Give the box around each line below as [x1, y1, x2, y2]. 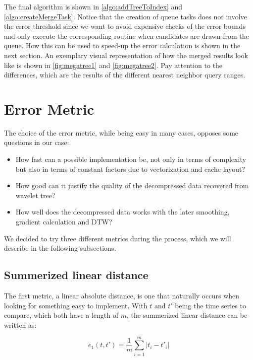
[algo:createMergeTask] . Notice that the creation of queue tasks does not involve [4, 11, 247, 21]
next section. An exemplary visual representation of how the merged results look [4, 50, 248, 60]
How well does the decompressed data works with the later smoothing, [15, 207, 230, 217]
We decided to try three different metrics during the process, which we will [4, 233, 231, 243]
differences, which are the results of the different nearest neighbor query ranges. [4, 70, 246, 80]
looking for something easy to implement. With [4, 300, 148, 310]
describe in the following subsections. [4, 243, 116, 253]
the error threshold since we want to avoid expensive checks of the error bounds [4, 21, 246, 31]
